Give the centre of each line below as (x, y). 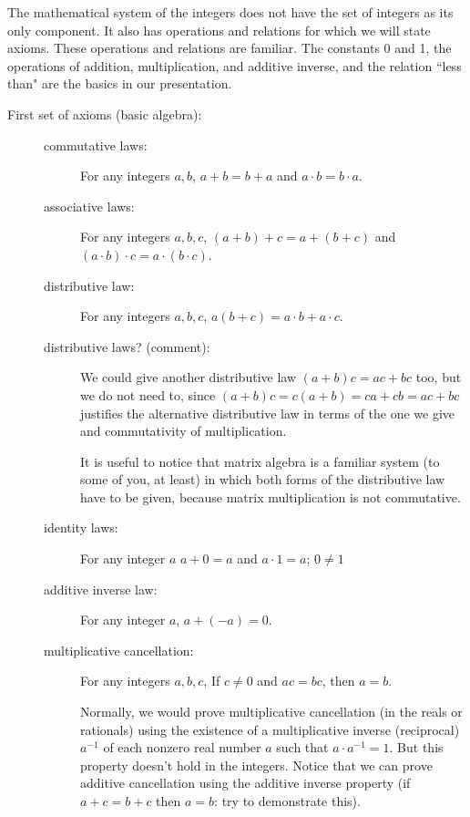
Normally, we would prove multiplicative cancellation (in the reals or (271, 712)
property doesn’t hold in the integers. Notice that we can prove (256, 765)
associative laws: (89, 206)
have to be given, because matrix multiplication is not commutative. (271, 496)
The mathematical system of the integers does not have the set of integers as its (230, 12)
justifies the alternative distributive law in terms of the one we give (268, 413)
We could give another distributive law (189, 377)
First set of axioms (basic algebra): (105, 114)
